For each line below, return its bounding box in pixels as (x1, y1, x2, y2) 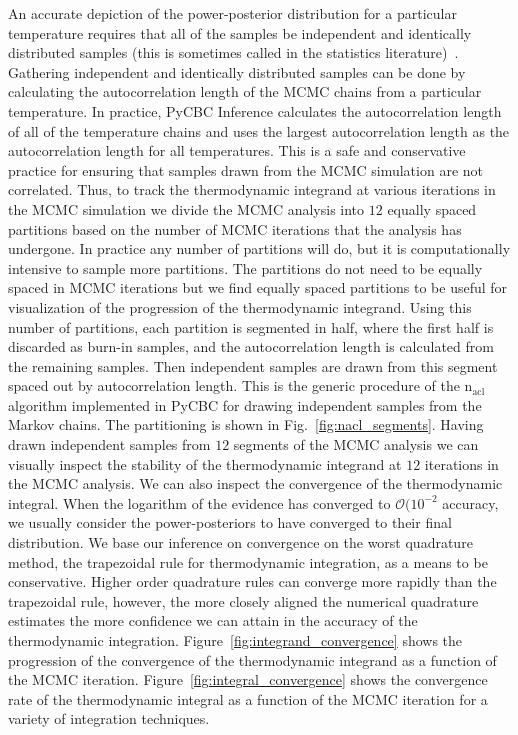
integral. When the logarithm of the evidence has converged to (8, 492, 391, 513)
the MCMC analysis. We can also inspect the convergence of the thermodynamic (8, 473, 503, 494)
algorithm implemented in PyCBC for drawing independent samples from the (8, 394, 482, 415)
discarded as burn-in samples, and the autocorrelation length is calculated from (8, 336, 494, 357)
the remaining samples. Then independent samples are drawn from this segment (8, 355, 498, 376)
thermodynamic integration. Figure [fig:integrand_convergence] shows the (8, 630, 463, 650)
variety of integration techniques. (8, 708, 210, 729)
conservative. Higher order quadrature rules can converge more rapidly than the (8, 571, 497, 592)
